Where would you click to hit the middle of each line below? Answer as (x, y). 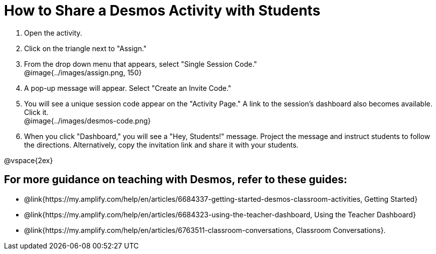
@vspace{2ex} (29, 160)
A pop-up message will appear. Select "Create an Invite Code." (128, 88)
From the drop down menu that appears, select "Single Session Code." (141, 64)
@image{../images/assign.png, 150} (83, 72)
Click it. (36, 112)
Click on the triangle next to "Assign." (85, 48)
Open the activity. (53, 33)
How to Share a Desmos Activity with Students (162, 11)
